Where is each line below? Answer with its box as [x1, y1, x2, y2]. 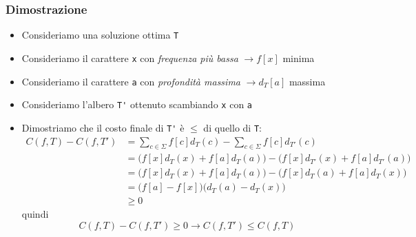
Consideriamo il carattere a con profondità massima [21, 74, 240, 88]
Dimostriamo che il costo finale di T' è [21, 120, 185, 134]
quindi [21, 207, 49, 221]
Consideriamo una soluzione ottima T [21, 28, 179, 42]
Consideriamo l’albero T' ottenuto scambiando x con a [21, 97, 252, 112]
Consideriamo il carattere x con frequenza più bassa [21, 50, 238, 65]
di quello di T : [203, 120, 262, 134]
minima [282, 50, 315, 65]
